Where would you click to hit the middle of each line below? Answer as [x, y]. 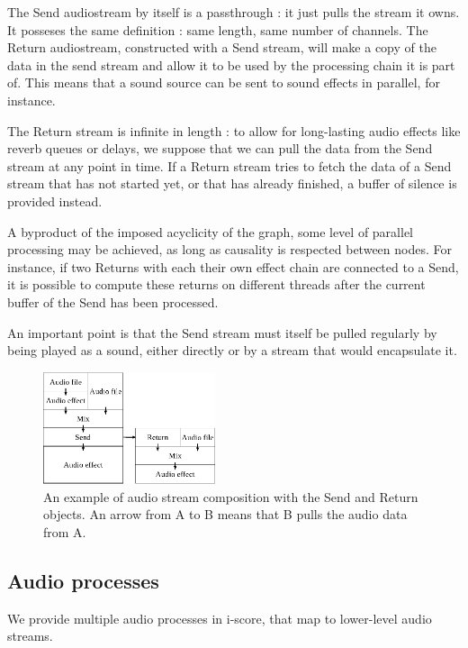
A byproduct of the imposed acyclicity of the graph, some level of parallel [210, 231]
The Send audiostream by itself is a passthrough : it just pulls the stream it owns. [234, 12]
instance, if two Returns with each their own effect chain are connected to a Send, [233, 266]
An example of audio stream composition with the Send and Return [231, 496]
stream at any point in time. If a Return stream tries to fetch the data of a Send [229, 165]
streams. [30, 636]
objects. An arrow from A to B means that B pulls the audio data [225, 514]
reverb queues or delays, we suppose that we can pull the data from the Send [220, 148]
